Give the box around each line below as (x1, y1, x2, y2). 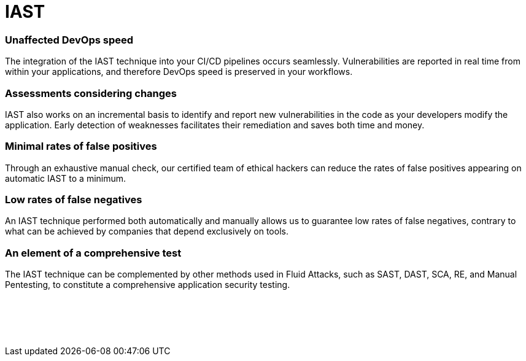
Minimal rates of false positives (5, 140, 157, 153)
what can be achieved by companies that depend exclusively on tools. (5, 226, 288, 237)
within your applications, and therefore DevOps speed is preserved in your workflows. (5, 66, 353, 77)
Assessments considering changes (5, 87, 177, 99)
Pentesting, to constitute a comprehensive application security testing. (5, 279, 290, 290)
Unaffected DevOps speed (5, 33, 134, 46)
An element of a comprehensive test (5, 246, 182, 259)
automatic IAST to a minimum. (5, 173, 126, 184)
